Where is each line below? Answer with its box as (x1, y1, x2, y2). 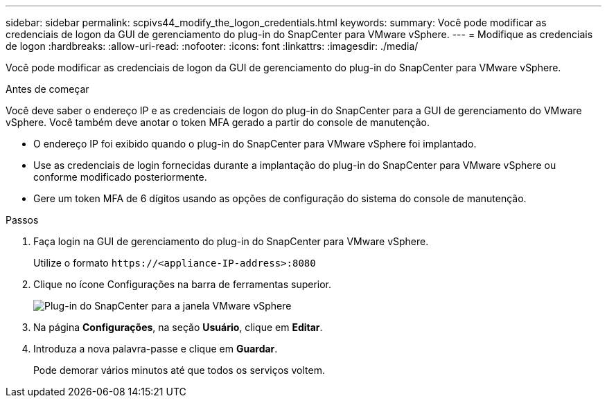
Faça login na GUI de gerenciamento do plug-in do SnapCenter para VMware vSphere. (33, 235, 429, 247)
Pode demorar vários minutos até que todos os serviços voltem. (33, 364, 325, 376)
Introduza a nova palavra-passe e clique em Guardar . (33, 343, 278, 355)
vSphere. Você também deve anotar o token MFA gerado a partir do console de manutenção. (6, 116, 430, 128)
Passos (6, 214, 39, 226)
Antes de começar (6, 83, 89, 95)
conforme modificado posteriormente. (33, 171, 207, 183)
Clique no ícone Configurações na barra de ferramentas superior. (33, 278, 332, 290)
